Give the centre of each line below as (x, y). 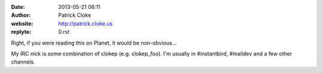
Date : (18, 7)
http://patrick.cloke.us (86, 23)
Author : (21, 15)
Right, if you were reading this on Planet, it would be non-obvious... (94, 43)
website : (22, 23)
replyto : (21, 32)
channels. (23, 62)
